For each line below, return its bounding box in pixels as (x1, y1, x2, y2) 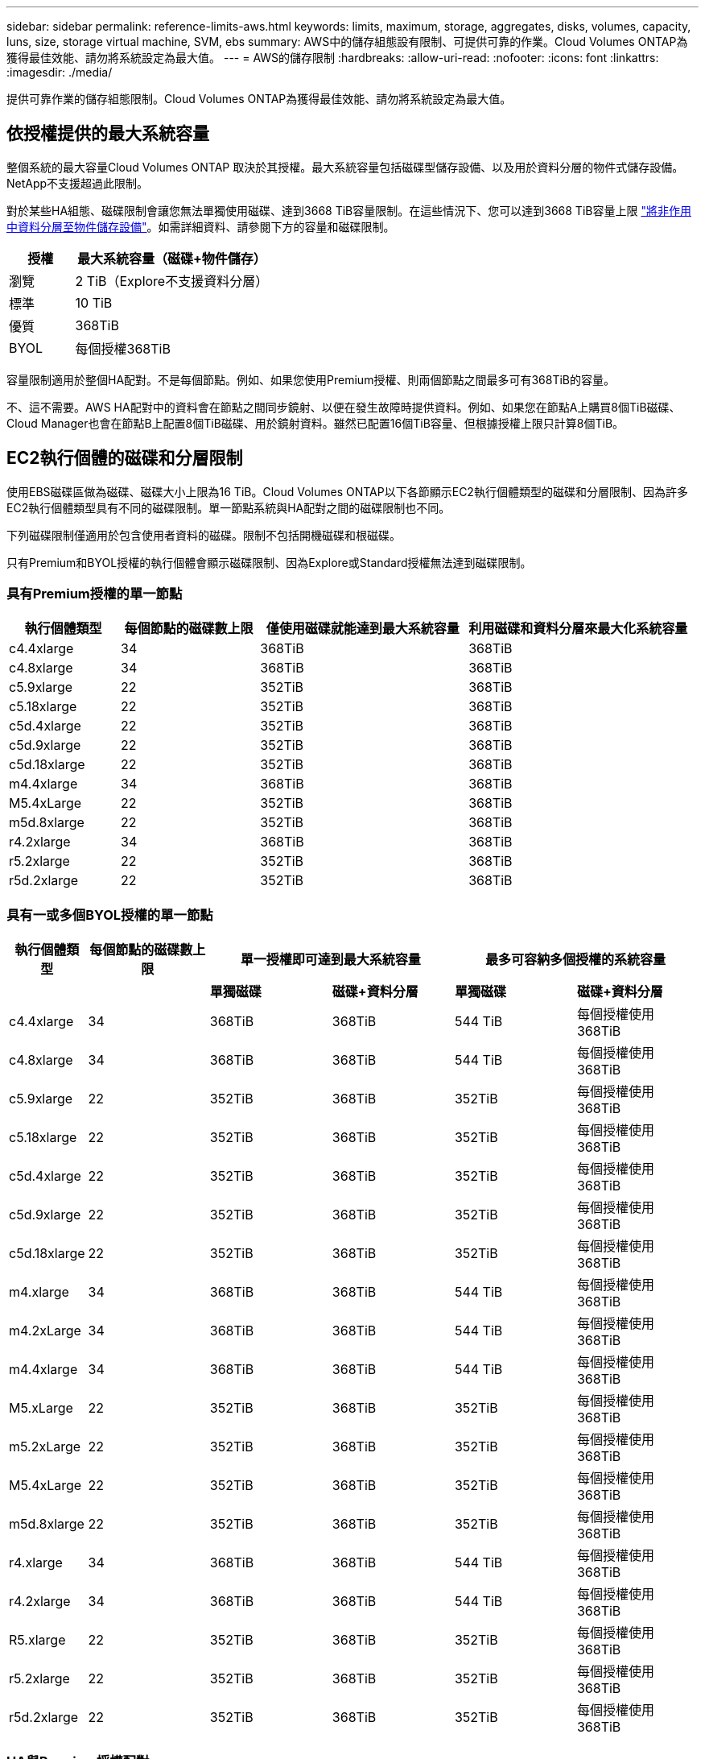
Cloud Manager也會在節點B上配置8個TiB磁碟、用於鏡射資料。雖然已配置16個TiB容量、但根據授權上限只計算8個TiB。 (6, 416, 625, 430)
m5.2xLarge (9, 1438, 81, 1455)
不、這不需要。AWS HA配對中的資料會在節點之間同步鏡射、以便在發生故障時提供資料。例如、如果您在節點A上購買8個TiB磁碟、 (6, 399, 681, 414)
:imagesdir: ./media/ (6, 65, 113, 79)
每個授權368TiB (75, 340, 171, 357)
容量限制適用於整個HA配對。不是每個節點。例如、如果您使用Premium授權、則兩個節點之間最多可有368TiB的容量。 (6, 372, 615, 387)
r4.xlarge (9, 1554, 63, 1571)
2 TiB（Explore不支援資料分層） (75, 272, 269, 289)
